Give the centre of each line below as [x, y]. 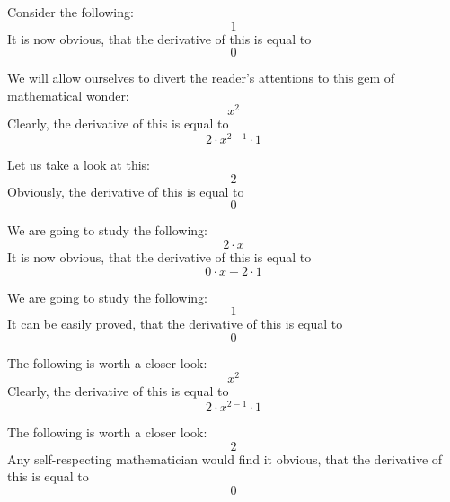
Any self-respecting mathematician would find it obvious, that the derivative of [225, 458]
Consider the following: [71, 12]
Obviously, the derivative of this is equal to [126, 191]
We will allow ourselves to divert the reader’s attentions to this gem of [201, 78]
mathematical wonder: [68, 95]
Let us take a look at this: [79, 165]
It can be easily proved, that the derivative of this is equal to [175, 324]
